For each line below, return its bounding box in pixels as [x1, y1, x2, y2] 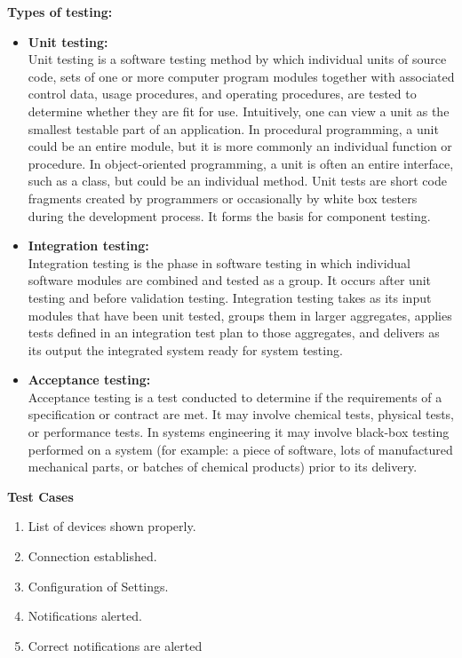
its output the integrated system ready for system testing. [28, 340, 343, 359]
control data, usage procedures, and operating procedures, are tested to [28, 84, 417, 103]
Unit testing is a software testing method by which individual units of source [28, 50, 447, 68]
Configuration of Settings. [28, 576, 169, 595]
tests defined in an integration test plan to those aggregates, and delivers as [28, 323, 440, 342]
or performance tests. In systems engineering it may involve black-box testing [28, 423, 450, 441]
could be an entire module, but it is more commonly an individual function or [28, 137, 452, 155]
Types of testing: [7, 3, 113, 20]
